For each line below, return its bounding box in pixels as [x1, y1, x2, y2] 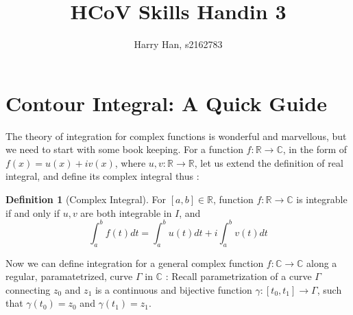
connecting [5, 282, 51, 296]
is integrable [296, 192, 348, 207]
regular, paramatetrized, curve [5, 269, 133, 283]
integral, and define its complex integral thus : [5, 169, 199, 183]
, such [317, 282, 342, 296]
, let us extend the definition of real [194, 155, 343, 170]
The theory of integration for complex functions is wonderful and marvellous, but [5, 128, 347, 143]
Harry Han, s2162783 [134, 37, 223, 51]
